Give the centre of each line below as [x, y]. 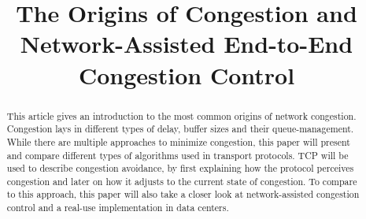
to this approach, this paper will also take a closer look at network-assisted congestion [183, 194]
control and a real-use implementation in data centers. [118, 208]
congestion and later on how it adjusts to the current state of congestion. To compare [182, 181]
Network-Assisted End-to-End [187, 44]
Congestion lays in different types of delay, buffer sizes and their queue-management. [180, 129]
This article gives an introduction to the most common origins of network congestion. [181, 115]
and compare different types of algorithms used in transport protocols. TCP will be [177, 155]
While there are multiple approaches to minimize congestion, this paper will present [178, 141]
